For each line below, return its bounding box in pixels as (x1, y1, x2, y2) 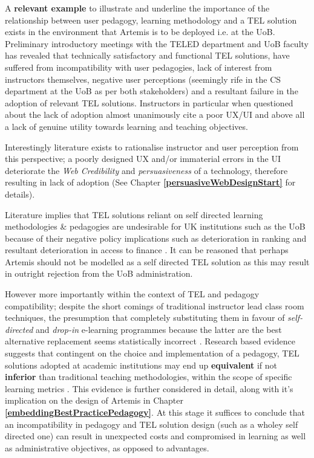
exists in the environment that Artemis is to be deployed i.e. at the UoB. (5, 25, 275, 38)
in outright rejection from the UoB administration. (5, 267, 193, 280)
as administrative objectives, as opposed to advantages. (5, 441, 209, 454)
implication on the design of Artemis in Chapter (5, 394, 184, 407)
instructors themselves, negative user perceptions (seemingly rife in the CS (5, 73, 281, 85)
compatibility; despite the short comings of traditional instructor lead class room (5, 299, 304, 312)
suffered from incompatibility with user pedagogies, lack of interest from (5, 60, 272, 73)
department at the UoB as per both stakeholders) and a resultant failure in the (5, 85, 298, 97)
